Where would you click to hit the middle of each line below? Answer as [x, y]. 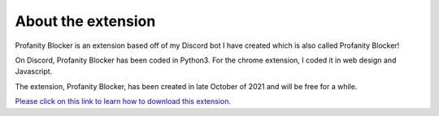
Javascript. [34, 71]
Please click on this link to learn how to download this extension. [123, 101]
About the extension [85, 21]
